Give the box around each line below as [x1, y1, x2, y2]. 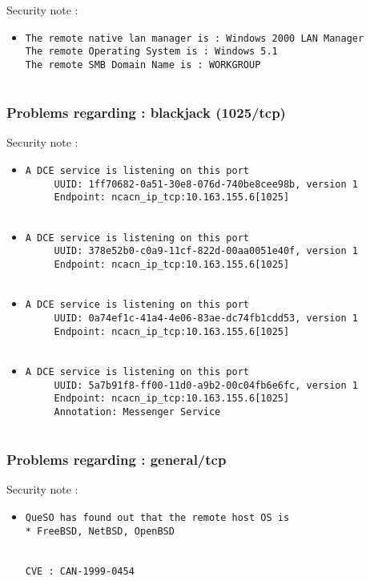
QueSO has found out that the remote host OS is [25, 512, 290, 523]
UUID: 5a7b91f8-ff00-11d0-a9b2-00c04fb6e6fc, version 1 [54, 379, 359, 391]
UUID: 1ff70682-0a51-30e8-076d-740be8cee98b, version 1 [54, 178, 359, 190]
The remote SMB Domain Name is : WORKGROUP [25, 59, 261, 71]
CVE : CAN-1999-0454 [25, 565, 135, 577]
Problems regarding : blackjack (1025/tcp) [6, 103, 286, 123]
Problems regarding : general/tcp [6, 450, 227, 470]
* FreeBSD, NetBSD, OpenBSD [25, 525, 175, 537]
